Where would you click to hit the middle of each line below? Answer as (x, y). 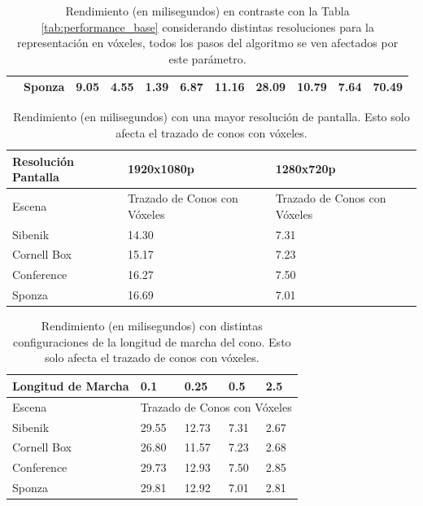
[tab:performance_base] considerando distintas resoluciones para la (207, 26)
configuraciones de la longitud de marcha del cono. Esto (152, 341)
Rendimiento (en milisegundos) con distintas (152, 326)
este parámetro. (207, 58)
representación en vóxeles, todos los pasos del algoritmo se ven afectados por (207, 43)
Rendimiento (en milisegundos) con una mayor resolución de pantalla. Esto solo (211, 117)
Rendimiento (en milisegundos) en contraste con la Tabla (207, 11)
